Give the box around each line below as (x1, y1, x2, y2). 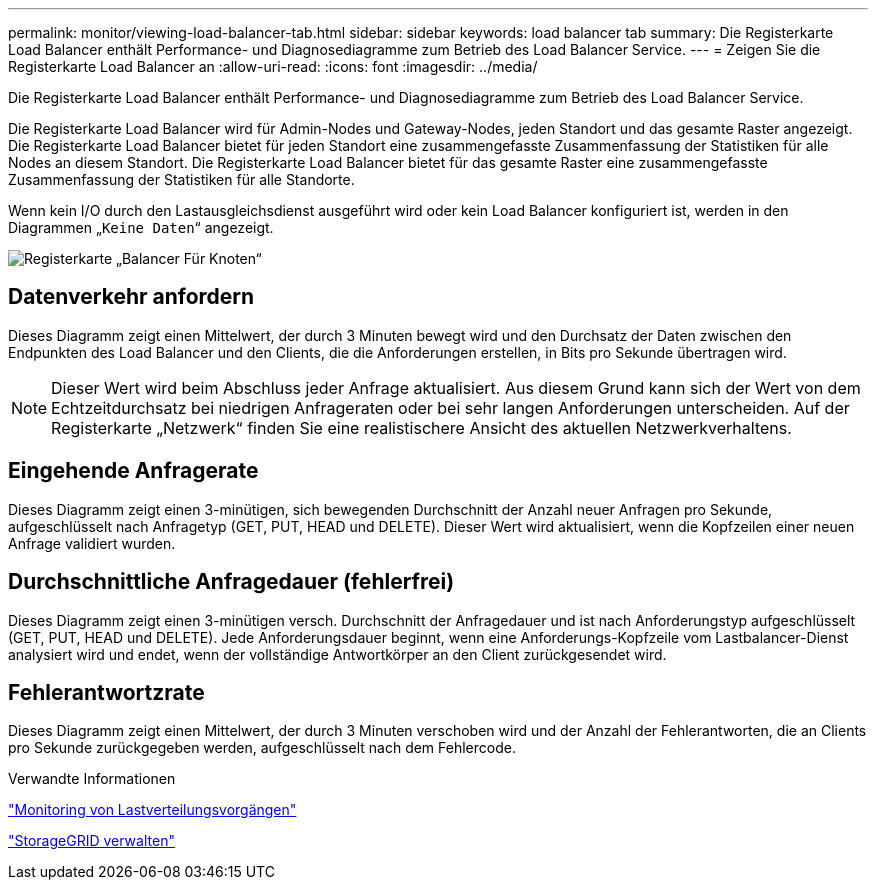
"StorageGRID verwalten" (8, 832, 175, 850)
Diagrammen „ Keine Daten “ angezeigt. (8, 219, 274, 236)
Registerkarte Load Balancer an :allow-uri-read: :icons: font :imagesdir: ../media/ (8, 58, 538, 75)
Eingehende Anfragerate (8, 458, 259, 484)
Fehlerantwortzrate (8, 679, 205, 705)
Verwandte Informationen (8, 770, 176, 788)
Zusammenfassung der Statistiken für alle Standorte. (8, 171, 355, 188)
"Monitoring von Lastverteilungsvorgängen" (8, 801, 297, 819)
